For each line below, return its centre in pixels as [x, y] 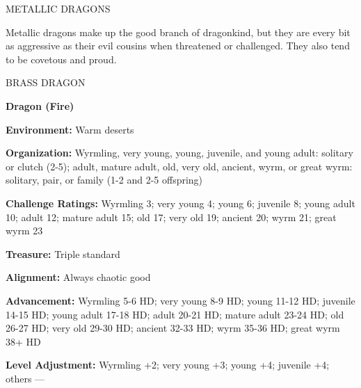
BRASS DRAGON [46, 82]
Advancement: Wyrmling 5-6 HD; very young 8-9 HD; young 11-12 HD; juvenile [180, 300]
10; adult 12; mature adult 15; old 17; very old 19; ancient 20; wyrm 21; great [171, 217]
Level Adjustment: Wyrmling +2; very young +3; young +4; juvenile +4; [168, 365]
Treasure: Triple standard [63, 253]
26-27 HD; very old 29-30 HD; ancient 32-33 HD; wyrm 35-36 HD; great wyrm [173, 328]
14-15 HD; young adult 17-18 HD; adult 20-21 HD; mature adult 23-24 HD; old [175, 314]
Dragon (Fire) [40, 105]
